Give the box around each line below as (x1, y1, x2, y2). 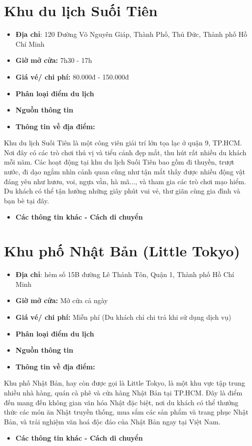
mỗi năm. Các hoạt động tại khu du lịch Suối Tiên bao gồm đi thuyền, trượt (4, 157, 235, 167)
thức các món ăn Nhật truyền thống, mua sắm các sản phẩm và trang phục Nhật (4, 407, 249, 417)
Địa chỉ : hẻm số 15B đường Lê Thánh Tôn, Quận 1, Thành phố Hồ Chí (15, 269, 234, 279)
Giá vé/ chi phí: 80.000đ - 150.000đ (15, 71, 129, 82)
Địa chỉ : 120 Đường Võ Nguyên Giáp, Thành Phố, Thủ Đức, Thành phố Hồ (15, 29, 248, 39)
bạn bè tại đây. (4, 195, 49, 205)
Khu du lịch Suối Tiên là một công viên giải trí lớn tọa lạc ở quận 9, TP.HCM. (4, 138, 242, 148)
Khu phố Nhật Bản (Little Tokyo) (4, 241, 240, 261)
